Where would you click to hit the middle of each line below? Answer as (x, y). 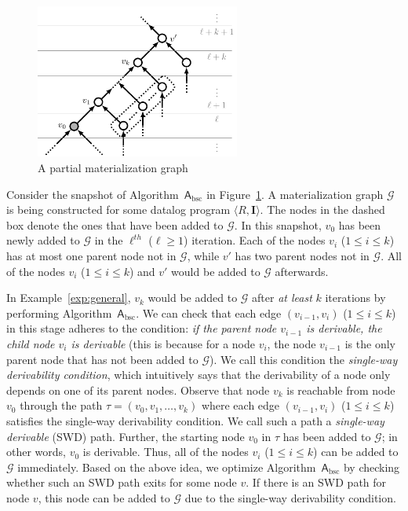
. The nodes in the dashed (322, 210)
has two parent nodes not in (302, 256)
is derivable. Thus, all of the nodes (166, 452)
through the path (61, 405)
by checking (372, 467)
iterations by (355, 298)
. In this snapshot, (278, 224)
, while (203, 256)
